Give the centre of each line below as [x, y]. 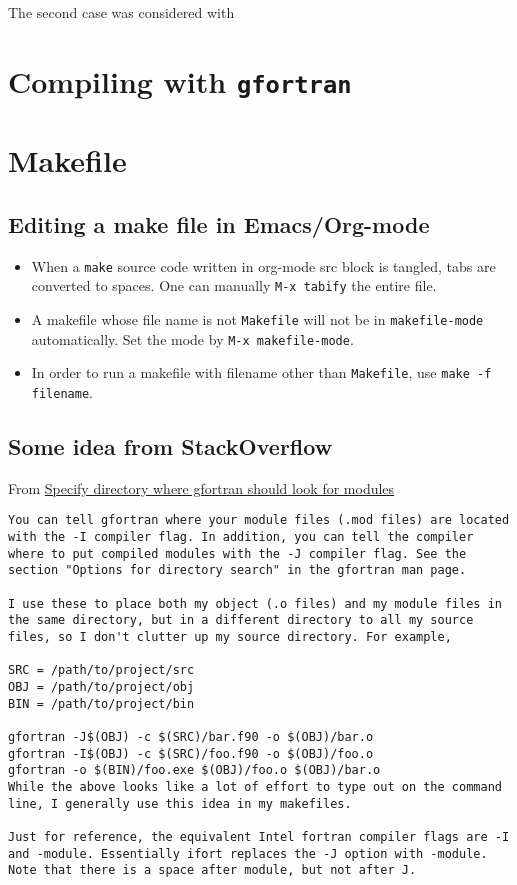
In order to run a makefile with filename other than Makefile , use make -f [261, 372]
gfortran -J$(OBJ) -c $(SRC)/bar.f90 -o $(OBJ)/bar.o [191, 736]
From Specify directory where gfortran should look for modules [201, 487]
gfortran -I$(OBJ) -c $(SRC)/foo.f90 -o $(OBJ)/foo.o [191, 753]
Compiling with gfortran [180, 80]
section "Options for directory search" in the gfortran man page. [237, 570]
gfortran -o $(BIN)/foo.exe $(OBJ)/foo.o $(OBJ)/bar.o [194, 770]
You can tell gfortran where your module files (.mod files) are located [259, 520]
